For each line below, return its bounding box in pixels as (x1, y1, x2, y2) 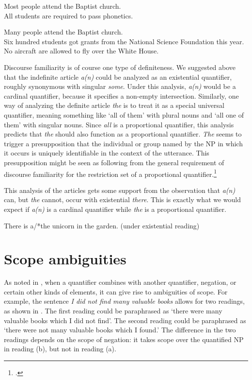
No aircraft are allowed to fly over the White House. (4, 46, 159, 56)
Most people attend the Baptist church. (4, 1, 121, 11)
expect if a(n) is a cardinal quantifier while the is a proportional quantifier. (4, 204, 226, 214)
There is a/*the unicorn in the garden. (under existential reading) (4, 220, 200, 230)
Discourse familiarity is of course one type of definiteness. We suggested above (4, 62, 236, 72)
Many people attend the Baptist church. (4, 27, 123, 37)
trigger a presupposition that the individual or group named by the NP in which (4, 138, 243, 148)
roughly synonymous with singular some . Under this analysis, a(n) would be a (4, 81, 236, 91)
